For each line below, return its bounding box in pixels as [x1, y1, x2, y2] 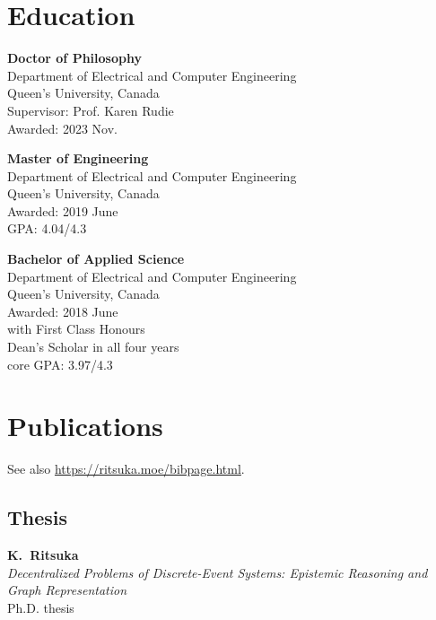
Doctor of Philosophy [7, 48, 142, 67]
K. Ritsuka [7, 546, 79, 564]
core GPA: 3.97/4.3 [7, 354, 113, 373]
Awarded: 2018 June [7, 301, 118, 320]
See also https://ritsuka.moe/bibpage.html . [7, 459, 245, 478]
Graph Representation [7, 581, 127, 599]
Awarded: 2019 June [7, 201, 118, 220]
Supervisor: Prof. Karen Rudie [7, 100, 174, 119]
